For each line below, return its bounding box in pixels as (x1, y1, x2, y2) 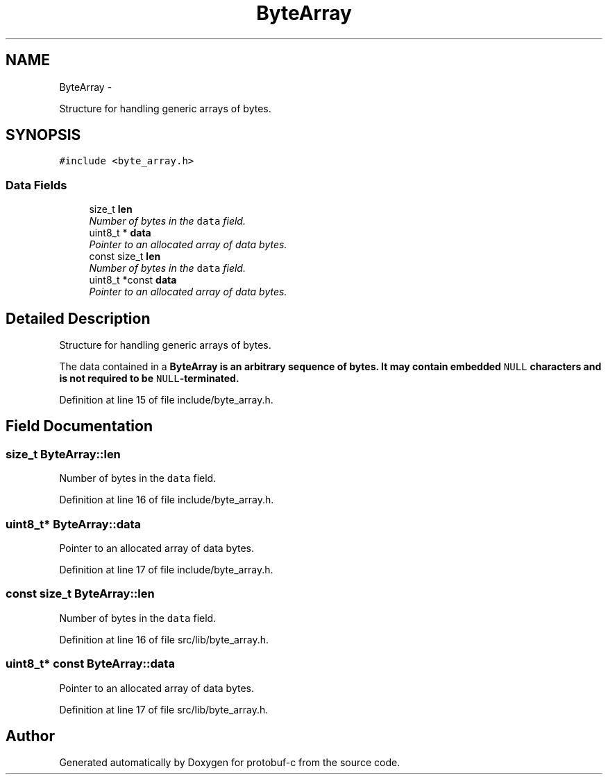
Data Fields (6, 177, 67, 192)
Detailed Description (6, 309, 151, 327)
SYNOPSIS (6, 126, 81, 144)
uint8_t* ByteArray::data (6, 517, 142, 531)
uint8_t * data (89, 227, 151, 239)
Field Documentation (6, 417, 153, 435)
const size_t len (89, 250, 161, 263)
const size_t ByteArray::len (6, 587, 155, 601)
